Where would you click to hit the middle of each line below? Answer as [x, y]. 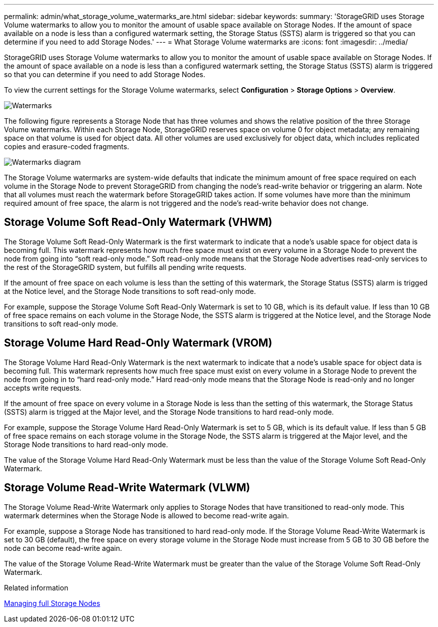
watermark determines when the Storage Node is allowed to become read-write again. [146, 515]
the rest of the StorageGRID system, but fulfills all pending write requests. [125, 267]
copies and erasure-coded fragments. [67, 146]
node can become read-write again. [63, 548]
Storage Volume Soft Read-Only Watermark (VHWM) [138, 222]
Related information [36, 587]
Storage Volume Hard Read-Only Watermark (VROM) [138, 343]
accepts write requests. [43, 388]
